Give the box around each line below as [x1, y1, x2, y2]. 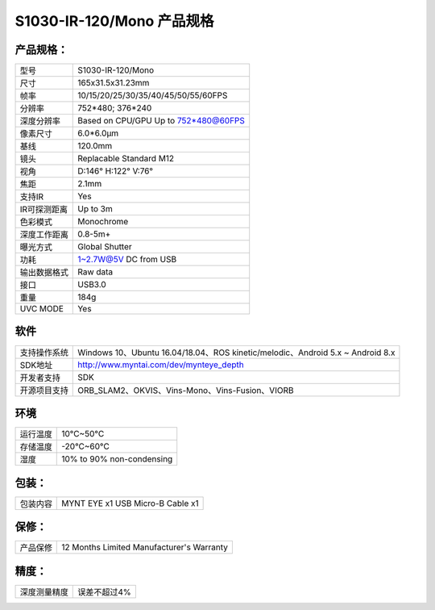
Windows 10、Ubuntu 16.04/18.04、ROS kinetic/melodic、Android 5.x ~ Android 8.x [77, 347, 396, 358]
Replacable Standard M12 [77, 153, 175, 165]
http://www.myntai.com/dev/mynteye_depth [77, 359, 245, 370]
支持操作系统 [19, 347, 68, 358]
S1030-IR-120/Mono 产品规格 [14, 12, 214, 30]
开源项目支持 [19, 384, 68, 395]
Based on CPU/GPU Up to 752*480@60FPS [77, 115, 246, 127]
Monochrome [77, 216, 129, 228]
